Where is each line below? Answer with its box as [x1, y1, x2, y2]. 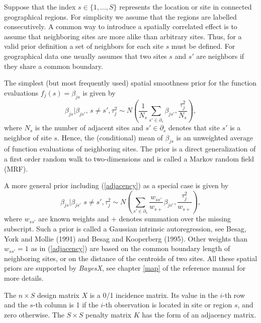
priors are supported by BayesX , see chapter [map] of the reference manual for [4, 263, 246, 273]
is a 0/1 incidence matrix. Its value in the [90, 289, 218, 300]
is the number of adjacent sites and [35, 122, 143, 133]
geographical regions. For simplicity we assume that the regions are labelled [4, 11, 237, 22]
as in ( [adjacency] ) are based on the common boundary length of [31, 243, 230, 254]
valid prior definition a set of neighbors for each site [4, 41, 163, 51]
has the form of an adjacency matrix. [142, 309, 256, 319]
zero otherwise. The [4, 309, 64, 319]
